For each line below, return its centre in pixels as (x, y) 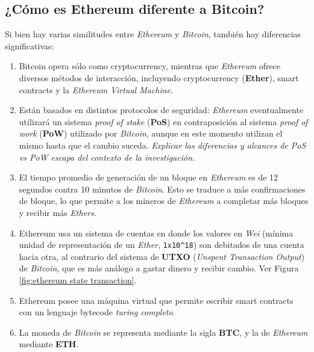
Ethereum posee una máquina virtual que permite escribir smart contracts (156, 300)
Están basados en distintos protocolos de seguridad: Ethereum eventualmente (161, 110)
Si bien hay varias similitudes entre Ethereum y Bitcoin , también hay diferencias (153, 34)
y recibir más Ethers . (58, 212)
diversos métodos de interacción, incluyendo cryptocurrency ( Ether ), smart (159, 77)
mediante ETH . (49, 344)
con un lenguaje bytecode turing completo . (97, 312)
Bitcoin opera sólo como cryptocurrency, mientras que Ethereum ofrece (150, 66)
